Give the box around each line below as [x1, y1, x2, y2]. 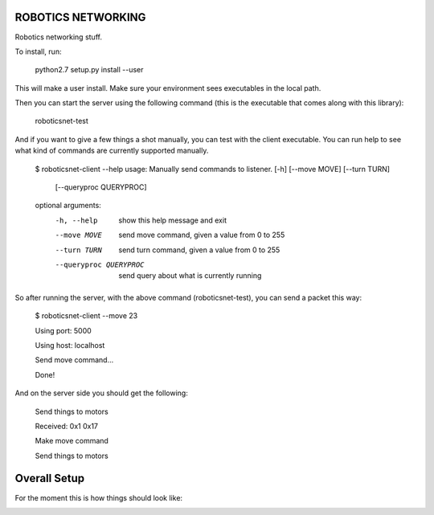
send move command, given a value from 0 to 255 [118, 230, 285, 240]
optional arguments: [35, 201, 102, 210]
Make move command [35, 436, 108, 446]
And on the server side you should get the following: [14, 388, 188, 398]
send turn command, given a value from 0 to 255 [118, 245, 280, 255]
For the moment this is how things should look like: [14, 493, 183, 502]
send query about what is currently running [118, 271, 262, 280]
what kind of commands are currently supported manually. [14, 145, 209, 156]
